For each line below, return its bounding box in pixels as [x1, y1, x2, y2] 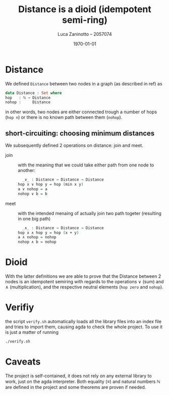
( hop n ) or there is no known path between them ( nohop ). [5, 114, 123, 120]
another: [18, 167, 35, 173]
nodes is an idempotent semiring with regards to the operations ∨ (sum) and [5, 279, 164, 285]
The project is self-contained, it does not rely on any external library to [5, 373, 152, 379]
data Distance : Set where [5, 90, 62, 96]
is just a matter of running [5, 329, 59, 335]
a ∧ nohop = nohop [18, 235, 57, 240]
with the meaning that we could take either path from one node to [18, 162, 154, 168]
